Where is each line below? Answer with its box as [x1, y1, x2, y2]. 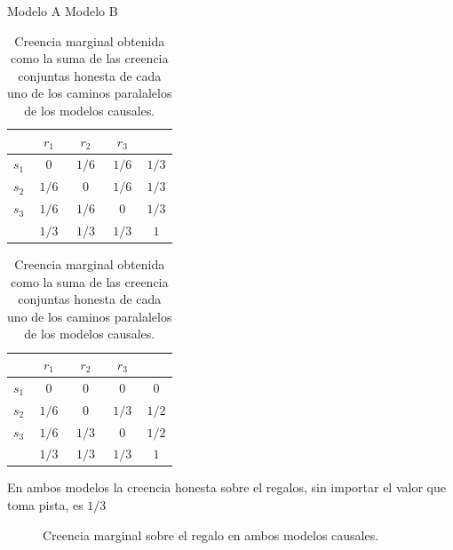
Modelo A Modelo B [7, 2, 118, 20]
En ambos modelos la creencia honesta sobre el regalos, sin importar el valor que [7, 478, 446, 497]
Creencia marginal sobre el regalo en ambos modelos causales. [43, 525, 379, 544]
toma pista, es [7, 496, 83, 514]
